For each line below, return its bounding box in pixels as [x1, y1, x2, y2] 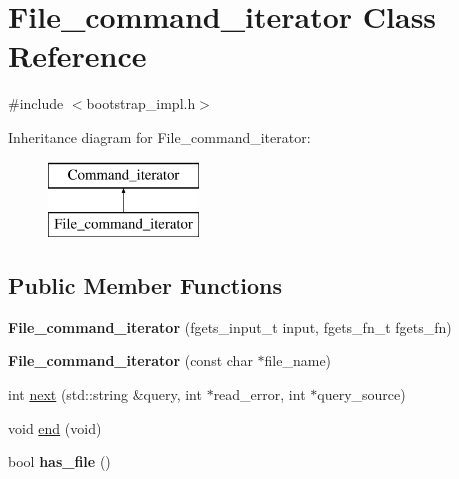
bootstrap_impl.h [86, 93, 196, 114]
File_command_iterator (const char [8, 350, 253, 371]
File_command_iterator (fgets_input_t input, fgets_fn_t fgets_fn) [8, 316, 452, 337]
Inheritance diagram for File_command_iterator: [8, 126, 311, 147]
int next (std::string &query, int [8, 384, 202, 405]
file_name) [264, 350, 332, 371]
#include [8, 93, 64, 114]
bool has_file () [8, 451, 111, 472]
